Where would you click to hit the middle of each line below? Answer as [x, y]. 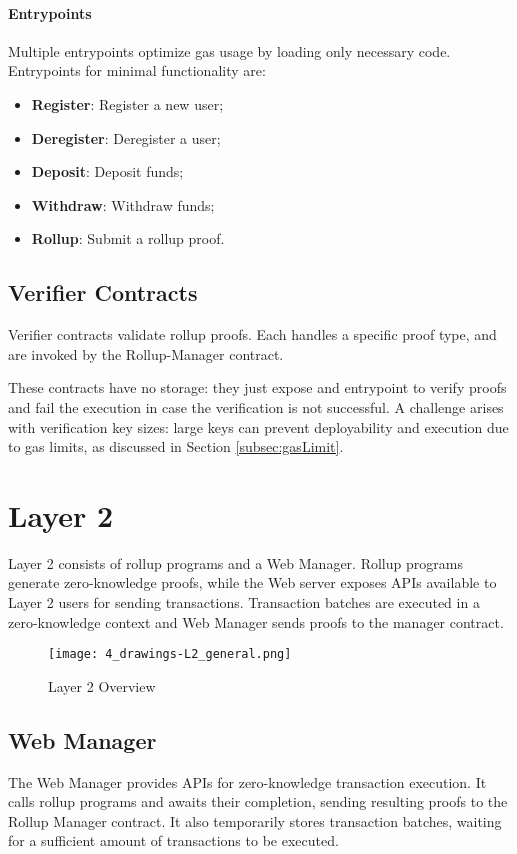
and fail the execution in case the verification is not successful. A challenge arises [256, 406]
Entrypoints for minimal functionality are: [137, 70]
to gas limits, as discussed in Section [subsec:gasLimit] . [176, 446]
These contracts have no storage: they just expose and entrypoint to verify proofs [257, 387]
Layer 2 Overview [102, 685]
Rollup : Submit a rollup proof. [128, 238]
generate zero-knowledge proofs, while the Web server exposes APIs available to [252, 582]
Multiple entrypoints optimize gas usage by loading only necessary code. [229, 50]
